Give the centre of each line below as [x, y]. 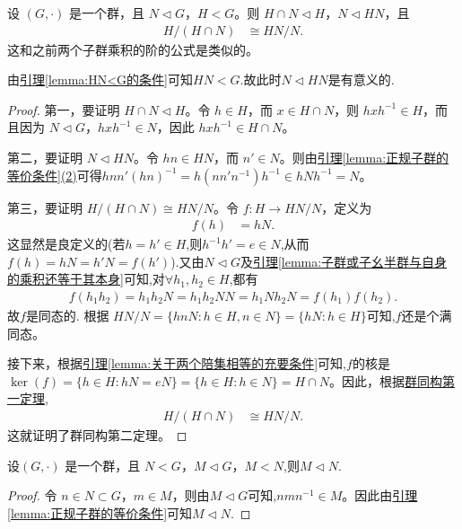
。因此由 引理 [380, 495]
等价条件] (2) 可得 [55, 175]
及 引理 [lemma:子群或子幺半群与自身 [344, 261]
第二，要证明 [45, 157]
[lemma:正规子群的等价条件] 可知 [100, 512]
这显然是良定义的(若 [66, 244]
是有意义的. [361, 79]
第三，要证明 [45, 207]
